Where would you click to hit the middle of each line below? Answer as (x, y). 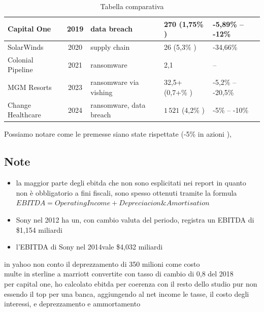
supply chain (110, 47)
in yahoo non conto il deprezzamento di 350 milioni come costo (102, 263)
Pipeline (20, 69)
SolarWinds (26, 47)
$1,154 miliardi (39, 229)
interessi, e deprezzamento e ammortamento (72, 304)
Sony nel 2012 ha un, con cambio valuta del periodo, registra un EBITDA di (135, 220)
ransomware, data (118, 104)
